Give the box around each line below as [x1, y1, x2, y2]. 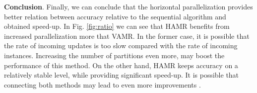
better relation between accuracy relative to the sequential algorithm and [4, 11, 226, 21]
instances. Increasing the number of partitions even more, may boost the [4, 50, 225, 60]
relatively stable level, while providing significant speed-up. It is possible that [4, 70, 239, 80]
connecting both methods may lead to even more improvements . [4, 79, 201, 90]
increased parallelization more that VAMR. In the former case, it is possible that [4, 30, 250, 41]
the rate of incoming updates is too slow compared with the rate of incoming [4, 40, 238, 51]
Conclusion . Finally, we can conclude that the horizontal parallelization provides [4, 1, 253, 11]
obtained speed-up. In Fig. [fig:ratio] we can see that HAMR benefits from [4, 21, 230, 31]
